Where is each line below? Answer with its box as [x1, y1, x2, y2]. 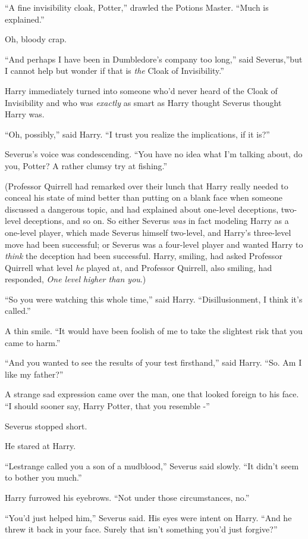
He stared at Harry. [5, 440, 76, 452]
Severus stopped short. [5, 419, 87, 432]
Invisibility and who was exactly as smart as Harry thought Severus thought [5, 96, 282, 108]
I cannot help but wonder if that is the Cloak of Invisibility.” [5, 64, 224, 77]
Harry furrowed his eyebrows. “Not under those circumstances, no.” [5, 491, 250, 503]
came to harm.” [5, 336, 61, 348]
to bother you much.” [5, 471, 82, 484]
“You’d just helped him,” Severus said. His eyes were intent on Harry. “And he [5, 511, 292, 524]
